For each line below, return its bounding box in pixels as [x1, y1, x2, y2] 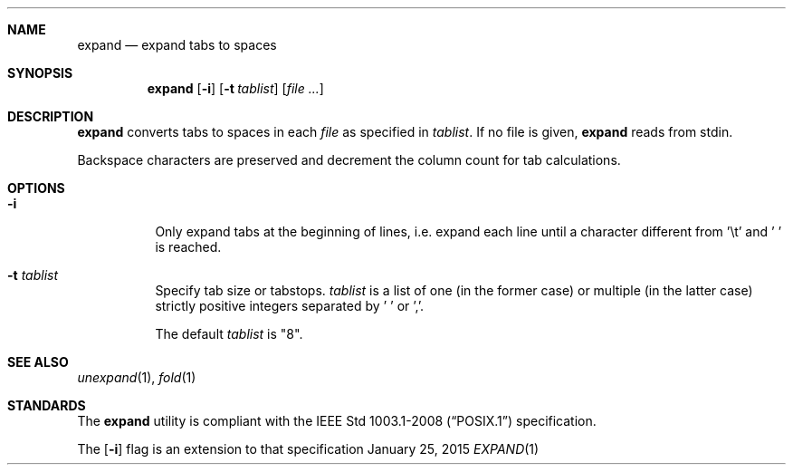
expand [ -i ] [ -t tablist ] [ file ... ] [147, 81, 324, 96]
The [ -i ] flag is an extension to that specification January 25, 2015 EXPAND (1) [77, 441, 540, 457]
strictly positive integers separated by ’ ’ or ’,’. [155, 298, 425, 313]
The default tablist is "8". [155, 326, 303, 342]
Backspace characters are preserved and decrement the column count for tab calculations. [77, 152, 621, 168]
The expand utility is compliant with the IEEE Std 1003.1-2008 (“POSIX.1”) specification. [77, 413, 597, 429]
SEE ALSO [7, 354, 69, 370]
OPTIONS [7, 180, 65, 196]
